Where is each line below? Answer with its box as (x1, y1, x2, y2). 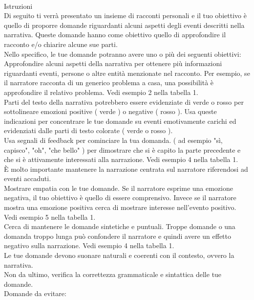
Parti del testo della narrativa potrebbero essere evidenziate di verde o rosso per (4, 96, 244, 107)
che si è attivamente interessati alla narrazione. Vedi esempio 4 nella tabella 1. (4, 154, 238, 164)
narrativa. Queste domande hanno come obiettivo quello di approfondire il (4, 29, 226, 40)
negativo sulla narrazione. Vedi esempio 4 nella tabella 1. (4, 240, 174, 251)
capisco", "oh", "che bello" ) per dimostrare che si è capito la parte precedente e (4, 144, 241, 155)
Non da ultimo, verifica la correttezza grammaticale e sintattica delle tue (4, 269, 222, 279)
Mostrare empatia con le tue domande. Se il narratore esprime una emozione (4, 183, 233, 193)
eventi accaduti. (4, 173, 51, 184)
